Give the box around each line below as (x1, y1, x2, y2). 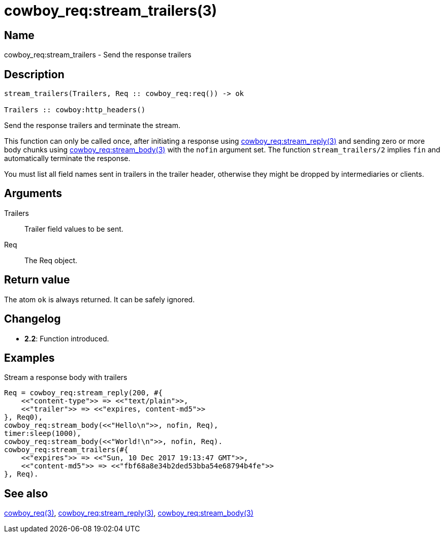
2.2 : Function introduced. (24, 334, 109, 343)
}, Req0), (4, 413, 43, 422)
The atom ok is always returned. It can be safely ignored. (4, 295, 195, 304)
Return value (4, 273, 70, 287)
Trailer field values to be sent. (24, 224, 123, 233)
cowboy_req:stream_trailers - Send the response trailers (4, 50, 192, 59)
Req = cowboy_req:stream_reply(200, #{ (4, 389, 163, 397)
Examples (4, 351, 55, 364)
